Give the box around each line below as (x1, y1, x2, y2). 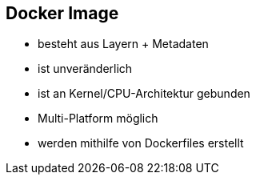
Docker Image (6, 3, 119, 23)
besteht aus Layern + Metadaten (38, 37, 209, 51)
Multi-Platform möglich (38, 111, 158, 126)
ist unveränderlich (38, 62, 133, 76)
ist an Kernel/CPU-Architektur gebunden (38, 86, 250, 101)
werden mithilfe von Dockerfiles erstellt (38, 136, 244, 151)
